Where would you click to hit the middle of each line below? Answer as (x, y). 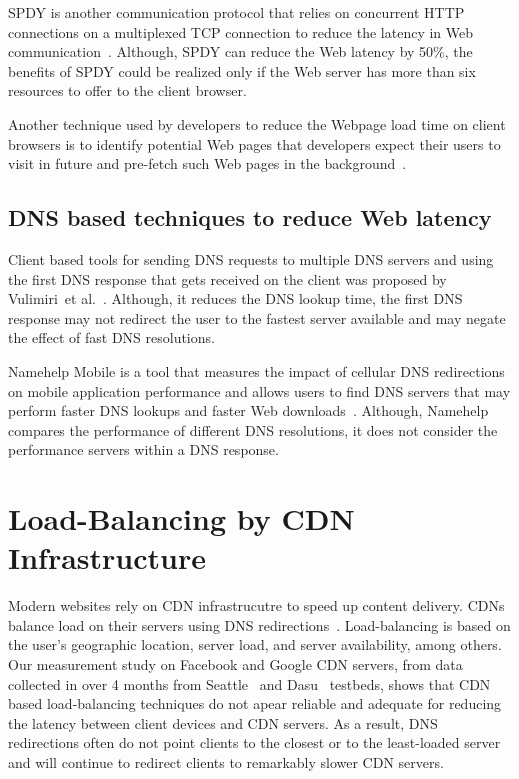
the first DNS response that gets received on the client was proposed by (227, 278)
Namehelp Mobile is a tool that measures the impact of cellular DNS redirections (256, 370)
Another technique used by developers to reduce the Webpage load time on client (257, 123)
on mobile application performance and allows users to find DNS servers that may (259, 390)
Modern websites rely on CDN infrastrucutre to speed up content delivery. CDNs (256, 605)
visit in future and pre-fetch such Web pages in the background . (207, 163)
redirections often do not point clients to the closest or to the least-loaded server (254, 742)
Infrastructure (107, 557)
